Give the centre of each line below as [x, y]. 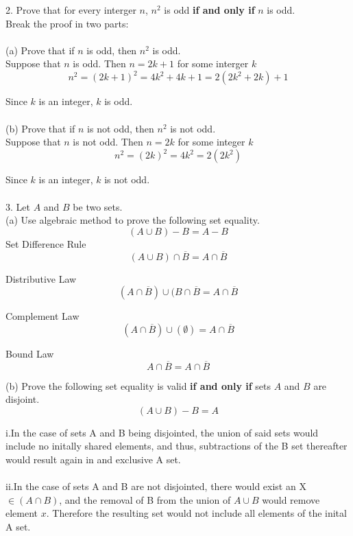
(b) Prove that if [40, 128]
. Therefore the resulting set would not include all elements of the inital [196, 513]
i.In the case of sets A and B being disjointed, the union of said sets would [162, 432]
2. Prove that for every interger [71, 10]
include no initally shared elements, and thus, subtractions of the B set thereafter [176, 446]
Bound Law [30, 353]
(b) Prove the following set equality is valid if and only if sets [138, 385]
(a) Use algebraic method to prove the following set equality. [133, 220]
